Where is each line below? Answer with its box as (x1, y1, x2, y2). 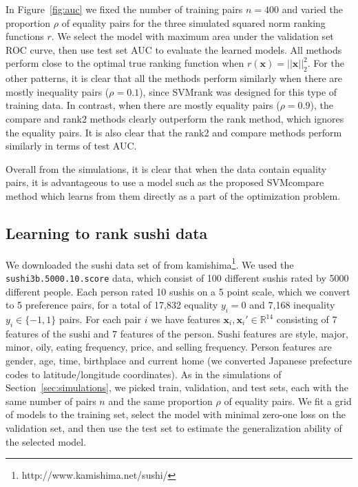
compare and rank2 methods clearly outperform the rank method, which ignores (6, 111, 344, 125)
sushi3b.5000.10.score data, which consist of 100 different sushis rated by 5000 (6, 270, 349, 284)
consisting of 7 (276, 312, 337, 327)
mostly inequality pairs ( (6, 84, 109, 99)
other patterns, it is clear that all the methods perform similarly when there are (6, 71, 343, 85)
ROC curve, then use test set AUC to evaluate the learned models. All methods (6, 42, 342, 56)
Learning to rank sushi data (6, 222, 208, 243)
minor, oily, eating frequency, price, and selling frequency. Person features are (6, 340, 332, 354)
